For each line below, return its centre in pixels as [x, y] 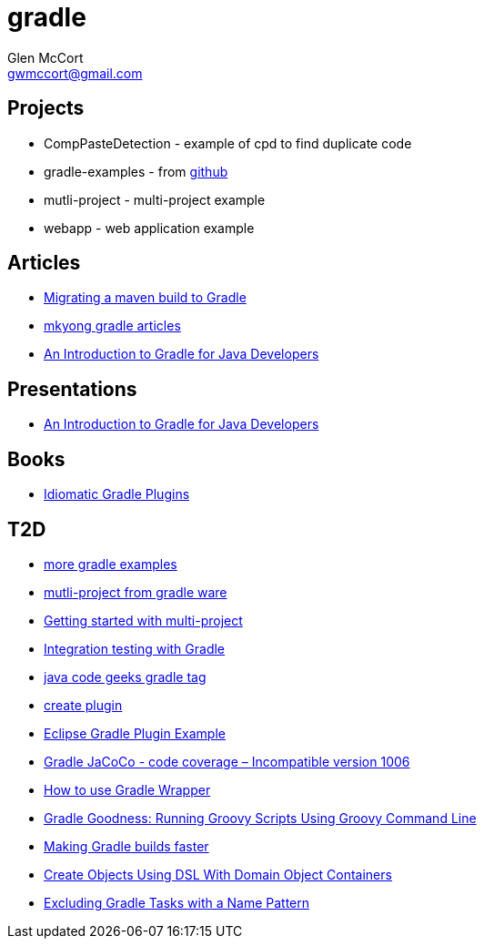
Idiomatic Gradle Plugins [117, 494]
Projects [46, 108]
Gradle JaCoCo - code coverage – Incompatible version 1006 [227, 761]
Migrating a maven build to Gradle [145, 298]
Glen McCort [45, 57]
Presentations [72, 389]
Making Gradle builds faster [126, 846]
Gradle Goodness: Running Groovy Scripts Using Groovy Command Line [260, 818]
